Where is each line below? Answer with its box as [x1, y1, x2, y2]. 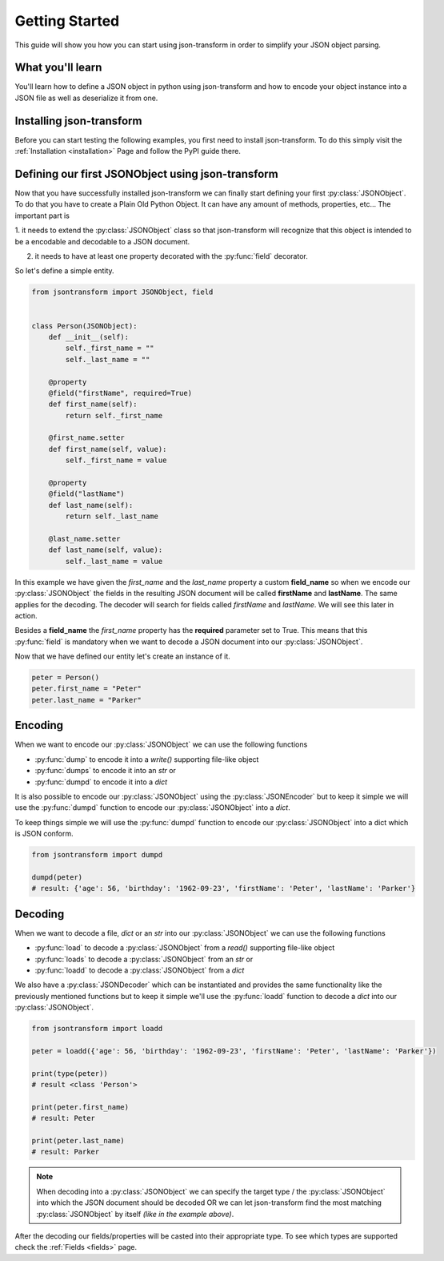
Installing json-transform [14, 114, 142, 127]
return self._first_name [65, 411, 163, 420]
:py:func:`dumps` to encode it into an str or [34, 766, 176, 776]
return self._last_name [65, 512, 159, 521]
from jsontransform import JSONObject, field [31, 288, 214, 296]
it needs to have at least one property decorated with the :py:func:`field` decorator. [34, 252, 308, 260]
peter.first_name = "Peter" [31, 684, 142, 693]
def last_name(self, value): [48, 546, 163, 554]
